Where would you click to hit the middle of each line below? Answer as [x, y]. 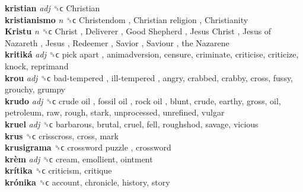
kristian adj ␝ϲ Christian [52, 8]
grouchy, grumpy [35, 89]
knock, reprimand [37, 65]
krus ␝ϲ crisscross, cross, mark [62, 135]
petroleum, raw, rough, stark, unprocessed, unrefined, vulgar [115, 112]
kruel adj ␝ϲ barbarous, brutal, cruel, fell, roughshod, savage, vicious [132, 124]
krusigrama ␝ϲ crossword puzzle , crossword [88, 147]
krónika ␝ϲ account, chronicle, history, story [87, 182]
